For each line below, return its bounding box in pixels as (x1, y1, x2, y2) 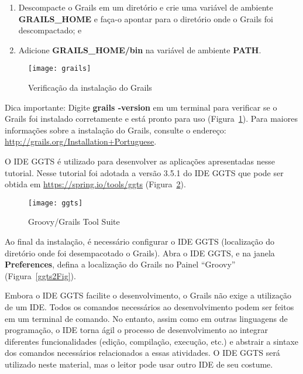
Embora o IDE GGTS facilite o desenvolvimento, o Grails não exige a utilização (5, 289, 291, 301)
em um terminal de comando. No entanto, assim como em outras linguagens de (5, 312, 288, 324)
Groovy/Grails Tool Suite (28, 215, 120, 228)
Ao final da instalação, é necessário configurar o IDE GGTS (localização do (5, 235, 274, 248)
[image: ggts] (28, 198, 83, 207)
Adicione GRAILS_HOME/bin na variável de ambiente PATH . (18, 43, 261, 56)
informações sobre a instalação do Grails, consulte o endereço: (5, 123, 226, 136)
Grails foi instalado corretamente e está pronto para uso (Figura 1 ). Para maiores (5, 112, 298, 125)
